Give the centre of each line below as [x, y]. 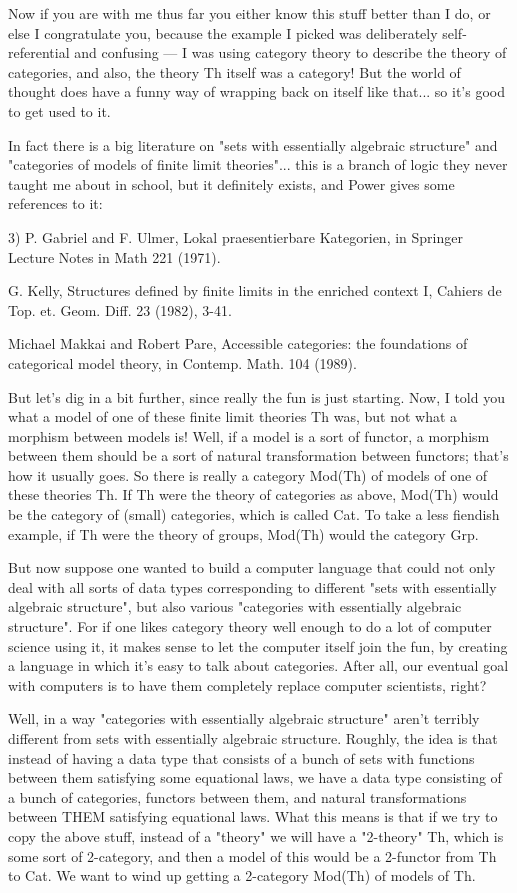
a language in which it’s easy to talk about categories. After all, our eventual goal [258, 665]
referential [39, 52]
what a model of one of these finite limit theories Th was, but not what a [233, 416]
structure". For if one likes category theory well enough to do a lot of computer [250, 626]
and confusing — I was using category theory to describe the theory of [290, 52]
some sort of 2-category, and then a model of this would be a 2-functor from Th [252, 855]
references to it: [55, 203]
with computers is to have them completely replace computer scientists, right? [247, 684]
